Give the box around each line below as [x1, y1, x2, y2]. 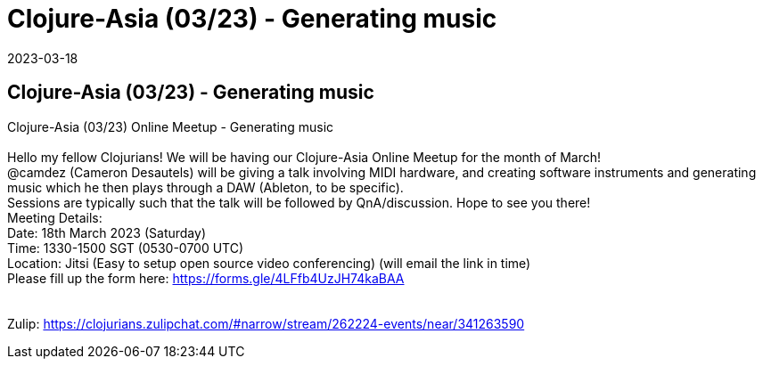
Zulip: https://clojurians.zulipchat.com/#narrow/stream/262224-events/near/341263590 [7, 315, 525, 331]
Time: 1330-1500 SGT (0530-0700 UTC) [7, 240, 244, 256]
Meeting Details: [7, 209, 103, 225]
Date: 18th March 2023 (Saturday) [7, 224, 206, 240]
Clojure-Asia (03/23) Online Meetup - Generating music [7, 118, 334, 134]
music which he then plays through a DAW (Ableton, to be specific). [7, 179, 404, 195]
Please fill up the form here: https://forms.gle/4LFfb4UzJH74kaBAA [7, 270, 405, 286]
